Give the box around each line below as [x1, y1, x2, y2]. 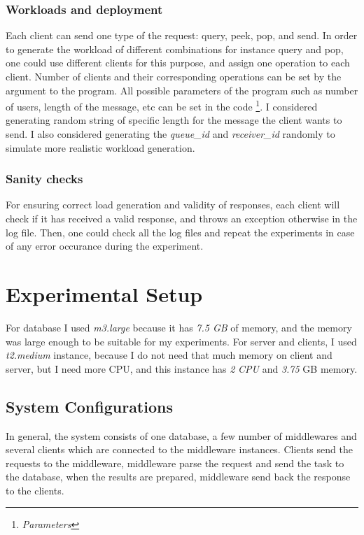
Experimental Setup [6, 280, 203, 308]
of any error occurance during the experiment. [6, 238, 204, 253]
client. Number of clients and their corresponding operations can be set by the [6, 69, 342, 83]
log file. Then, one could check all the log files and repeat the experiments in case [6, 224, 355, 239]
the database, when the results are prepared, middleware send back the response [6, 469, 351, 484]
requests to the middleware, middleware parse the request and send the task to [6, 455, 344, 470]
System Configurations [6, 395, 173, 417]
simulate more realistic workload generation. [6, 140, 195, 155]
